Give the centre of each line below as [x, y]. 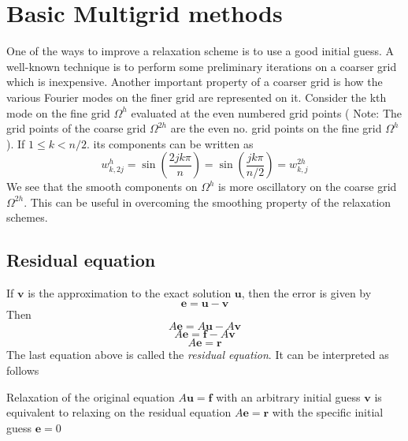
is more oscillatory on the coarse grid [308, 187]
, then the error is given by [306, 293]
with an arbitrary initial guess [288, 396]
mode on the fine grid [58, 112]
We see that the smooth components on [102, 187]
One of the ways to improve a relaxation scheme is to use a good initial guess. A [200, 51]
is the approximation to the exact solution [130, 293]
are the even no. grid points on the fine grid [276, 128]
